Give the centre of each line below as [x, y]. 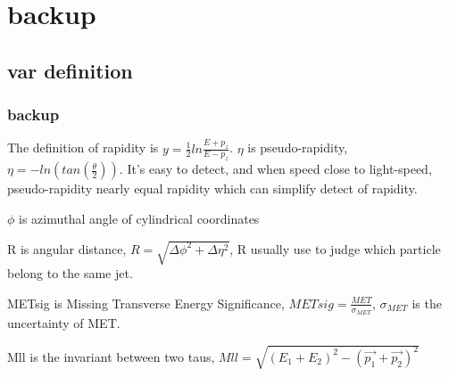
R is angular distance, [67, 248]
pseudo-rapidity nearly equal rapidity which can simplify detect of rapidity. [212, 188]
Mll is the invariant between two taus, [111, 356]
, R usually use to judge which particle [335, 248]
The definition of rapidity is [83, 148]
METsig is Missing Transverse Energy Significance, [146, 303]
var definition [70, 70]
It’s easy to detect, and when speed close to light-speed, [279, 169]
